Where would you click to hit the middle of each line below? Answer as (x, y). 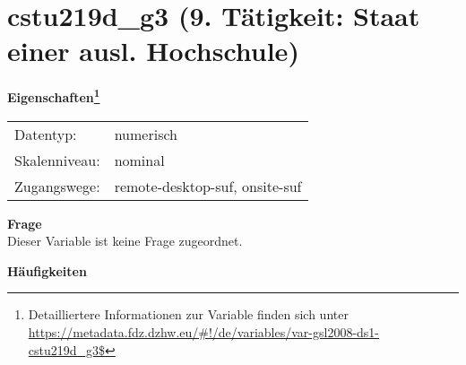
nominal (139, 160)
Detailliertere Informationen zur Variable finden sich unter (188, 314)
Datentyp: (46, 134)
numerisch (146, 134)
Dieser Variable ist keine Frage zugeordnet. (125, 241)
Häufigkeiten (47, 270)
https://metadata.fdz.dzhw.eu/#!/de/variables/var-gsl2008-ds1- (204, 331)
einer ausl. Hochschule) (153, 51)
